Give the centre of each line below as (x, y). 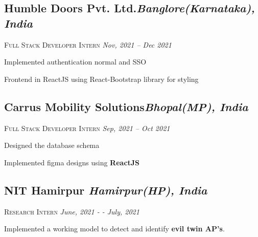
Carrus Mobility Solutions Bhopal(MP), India (126, 106)
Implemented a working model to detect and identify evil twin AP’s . (114, 229)
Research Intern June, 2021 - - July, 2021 (72, 211)
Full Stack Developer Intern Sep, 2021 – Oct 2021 (87, 128)
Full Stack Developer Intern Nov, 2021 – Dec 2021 (88, 44)
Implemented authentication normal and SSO (75, 62)
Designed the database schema (52, 145)
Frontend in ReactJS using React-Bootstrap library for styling (101, 79)
